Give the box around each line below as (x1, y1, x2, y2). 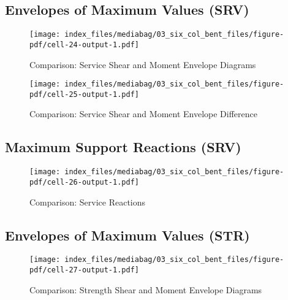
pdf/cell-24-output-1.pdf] (29, 40, 139, 49)
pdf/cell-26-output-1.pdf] (29, 177, 139, 187)
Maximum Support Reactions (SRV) (5, 137, 241, 156)
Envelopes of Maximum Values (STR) (5, 225, 250, 244)
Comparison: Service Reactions (29, 195, 146, 208)
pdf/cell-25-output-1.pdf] (29, 90, 139, 99)
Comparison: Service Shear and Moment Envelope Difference (29, 107, 258, 120)
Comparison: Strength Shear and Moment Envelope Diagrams (29, 283, 262, 296)
